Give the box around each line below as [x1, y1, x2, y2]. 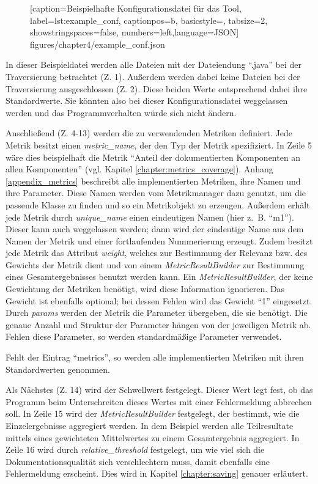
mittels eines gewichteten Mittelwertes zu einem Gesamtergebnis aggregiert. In [6, 431, 300, 444]
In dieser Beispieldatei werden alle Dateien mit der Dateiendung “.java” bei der [6, 58, 301, 71]
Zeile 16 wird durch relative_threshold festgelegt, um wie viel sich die [6, 443, 265, 456]
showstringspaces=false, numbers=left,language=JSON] [30, 26, 239, 38]
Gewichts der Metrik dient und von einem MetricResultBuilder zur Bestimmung [6, 258, 305, 271]
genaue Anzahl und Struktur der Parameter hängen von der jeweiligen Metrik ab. [6, 318, 311, 331]
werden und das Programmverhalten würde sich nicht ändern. [6, 106, 237, 119]
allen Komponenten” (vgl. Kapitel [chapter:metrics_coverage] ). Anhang [6, 163, 273, 175]
